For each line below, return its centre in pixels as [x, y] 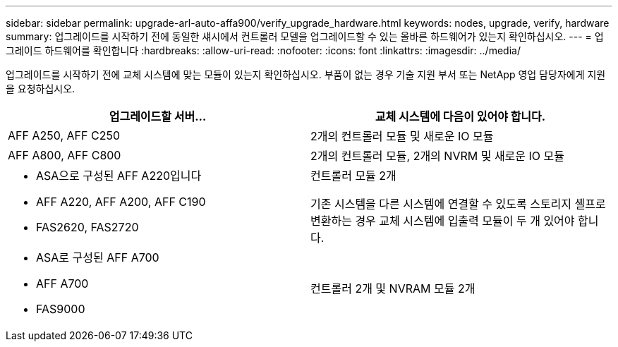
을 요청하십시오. [41, 89]
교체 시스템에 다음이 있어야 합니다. [460, 116]
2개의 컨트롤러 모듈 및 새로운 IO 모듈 [402, 136]
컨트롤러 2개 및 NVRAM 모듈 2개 [393, 288]
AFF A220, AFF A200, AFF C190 [121, 202]
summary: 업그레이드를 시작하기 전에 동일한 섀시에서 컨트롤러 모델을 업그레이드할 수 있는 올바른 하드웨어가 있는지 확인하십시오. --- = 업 [305, 36]
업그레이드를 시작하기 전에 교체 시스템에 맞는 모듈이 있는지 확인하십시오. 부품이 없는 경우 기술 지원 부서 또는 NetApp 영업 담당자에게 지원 [306, 74]
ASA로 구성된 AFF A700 [98, 257]
